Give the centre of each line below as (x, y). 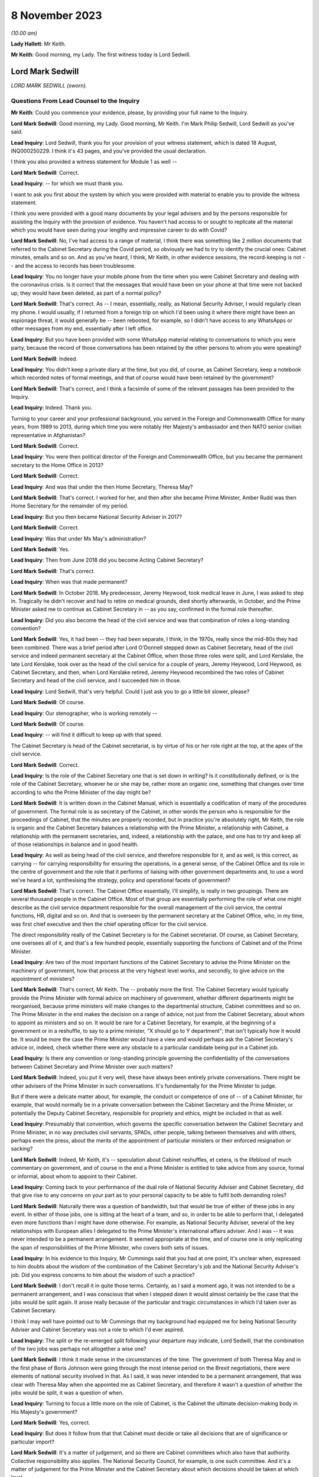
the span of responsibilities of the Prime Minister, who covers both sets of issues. (110, 1247)
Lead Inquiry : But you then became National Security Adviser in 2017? (97, 516)
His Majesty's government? (44, 1411)
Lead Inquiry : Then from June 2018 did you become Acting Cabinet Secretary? (107, 560)
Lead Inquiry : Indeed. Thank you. (52, 408)
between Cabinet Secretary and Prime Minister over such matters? (92, 1066)
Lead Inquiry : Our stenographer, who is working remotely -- (84, 713)
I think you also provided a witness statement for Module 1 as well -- (94, 162)
